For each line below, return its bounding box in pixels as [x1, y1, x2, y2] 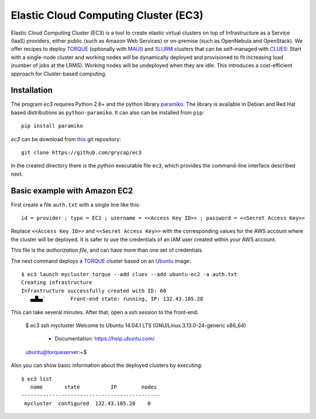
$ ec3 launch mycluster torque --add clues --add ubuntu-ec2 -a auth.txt [21, 271, 238, 277]
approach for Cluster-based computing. [11, 70, 107, 77]
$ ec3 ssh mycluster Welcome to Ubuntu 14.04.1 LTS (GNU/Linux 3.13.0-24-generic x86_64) [25, 322, 246, 329]
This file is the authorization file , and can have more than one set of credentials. [11, 246, 204, 254]
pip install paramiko [21, 123, 83, 129]
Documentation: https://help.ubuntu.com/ [54, 335, 155, 342]
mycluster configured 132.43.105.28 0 [24, 400, 152, 407]
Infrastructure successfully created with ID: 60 [21, 287, 167, 294]
